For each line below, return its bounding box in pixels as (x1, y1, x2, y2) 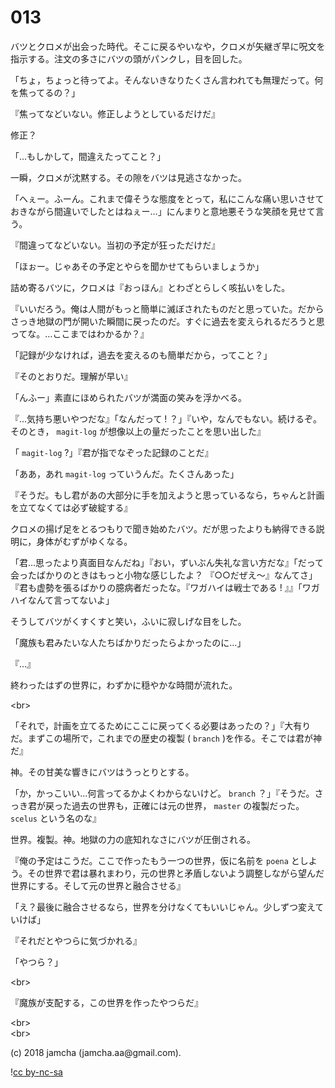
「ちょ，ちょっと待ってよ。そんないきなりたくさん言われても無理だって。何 (10, 74, 324, 86)
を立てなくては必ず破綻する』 (10, 501, 133, 513)
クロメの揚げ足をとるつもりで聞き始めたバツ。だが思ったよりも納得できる (10, 522, 317, 535)
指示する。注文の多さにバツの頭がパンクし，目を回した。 (10, 52, 248, 65)
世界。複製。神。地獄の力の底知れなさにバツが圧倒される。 (10, 833, 256, 845)
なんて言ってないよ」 (27, 594, 115, 606)
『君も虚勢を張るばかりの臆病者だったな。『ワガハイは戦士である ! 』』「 (10, 581, 303, 593)
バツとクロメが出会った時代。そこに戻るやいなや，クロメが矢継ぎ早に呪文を (10, 40, 326, 52)
